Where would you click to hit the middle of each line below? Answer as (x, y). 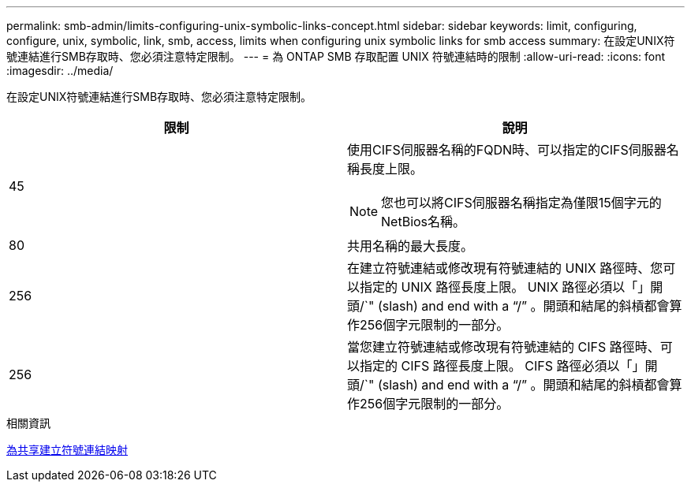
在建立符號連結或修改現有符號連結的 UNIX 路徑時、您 (505, 268)
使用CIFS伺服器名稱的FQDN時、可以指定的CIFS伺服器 (507, 150)
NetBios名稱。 (424, 222)
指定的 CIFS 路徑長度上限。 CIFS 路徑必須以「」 (502, 366)
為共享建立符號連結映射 (67, 450)
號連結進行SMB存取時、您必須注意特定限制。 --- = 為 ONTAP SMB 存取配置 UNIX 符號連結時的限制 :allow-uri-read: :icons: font (336, 56)
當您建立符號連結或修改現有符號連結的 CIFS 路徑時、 (504, 347)
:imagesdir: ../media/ (60, 71)
